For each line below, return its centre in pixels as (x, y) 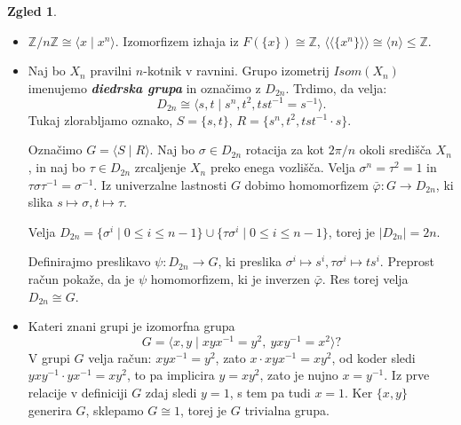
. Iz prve (407, 375)
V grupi (49, 357)
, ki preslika (250, 261)
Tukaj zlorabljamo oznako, (100, 119)
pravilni (111, 71)
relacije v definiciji (78, 393)
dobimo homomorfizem (306, 184)
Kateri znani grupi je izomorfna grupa (131, 326)
